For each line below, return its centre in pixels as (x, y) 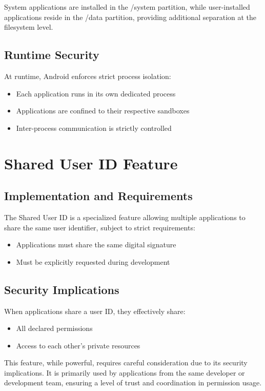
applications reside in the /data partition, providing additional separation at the (130, 17)
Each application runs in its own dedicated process (96, 93)
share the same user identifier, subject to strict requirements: (100, 227)
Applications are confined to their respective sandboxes (103, 111)
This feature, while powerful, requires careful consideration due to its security (126, 363)
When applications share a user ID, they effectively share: (95, 311)
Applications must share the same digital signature (96, 245)
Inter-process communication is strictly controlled (94, 128)
